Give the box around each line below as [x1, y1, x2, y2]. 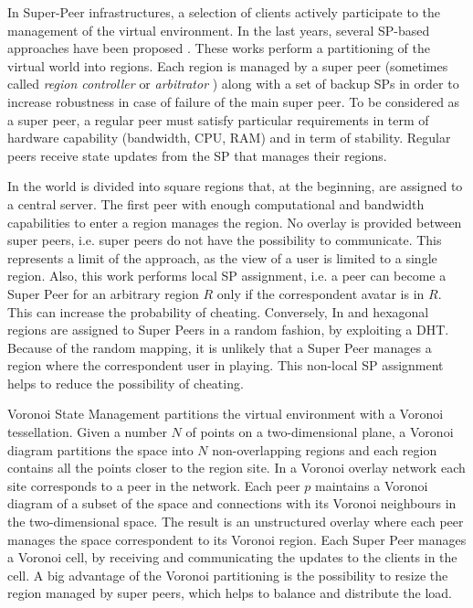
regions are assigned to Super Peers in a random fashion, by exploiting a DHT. [7, 320, 449, 339]
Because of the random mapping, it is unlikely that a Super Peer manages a [7, 337, 432, 357]
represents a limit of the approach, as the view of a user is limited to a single [7, 248, 437, 267]
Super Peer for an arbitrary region [7, 283, 199, 303]
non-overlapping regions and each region [212, 440, 437, 459]
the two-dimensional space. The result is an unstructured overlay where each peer [7, 512, 464, 531]
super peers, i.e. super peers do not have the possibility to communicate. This [7, 230, 442, 250]
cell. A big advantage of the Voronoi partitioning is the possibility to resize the [7, 565, 448, 584]
